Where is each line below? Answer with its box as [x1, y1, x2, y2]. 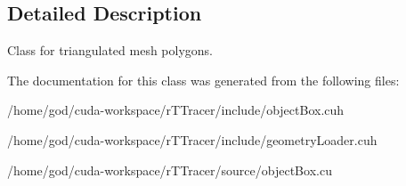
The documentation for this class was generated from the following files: [7, 70, 400, 89]
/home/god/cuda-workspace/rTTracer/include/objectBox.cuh [7, 101, 345, 119]
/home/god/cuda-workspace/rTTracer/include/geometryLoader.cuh [7, 130, 378, 149]
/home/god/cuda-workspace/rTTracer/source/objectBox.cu [7, 160, 332, 179]
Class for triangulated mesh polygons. [7, 41, 214, 60]
